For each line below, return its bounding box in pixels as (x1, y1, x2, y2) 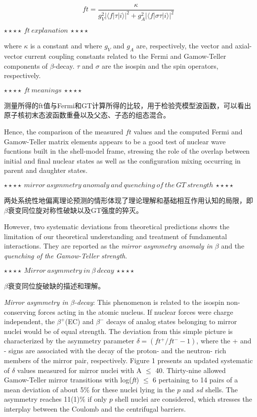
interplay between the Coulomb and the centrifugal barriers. (4, 404, 186, 414)
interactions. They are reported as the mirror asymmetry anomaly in (4, 241, 213, 251)
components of (4, 60, 48, 71)
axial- (235, 41, 252, 51)
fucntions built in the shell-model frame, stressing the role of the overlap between (4, 146, 250, 156)
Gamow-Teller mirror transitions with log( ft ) (4, 375, 139, 385)
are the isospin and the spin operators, (101, 60, 218, 71)
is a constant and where (30, 41, 102, 51)
